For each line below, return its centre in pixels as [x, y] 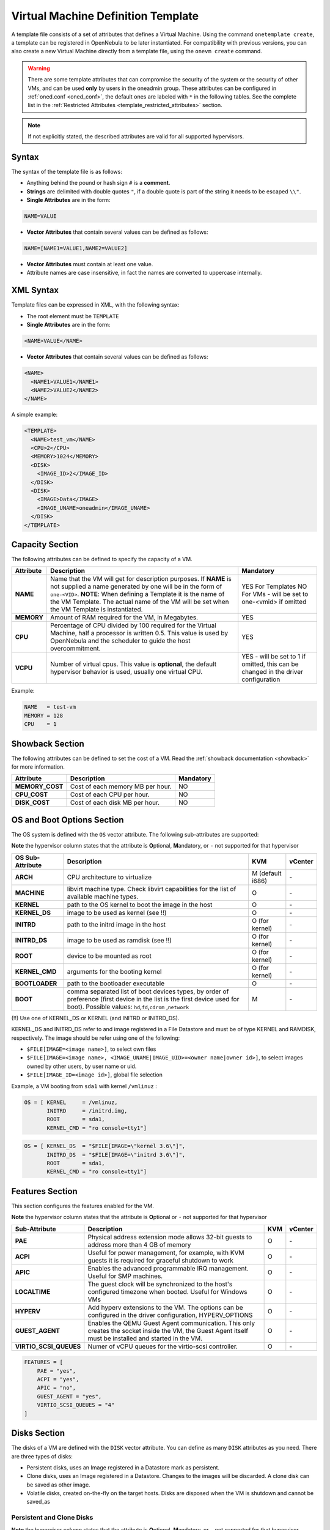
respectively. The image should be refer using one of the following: [96, 1038]
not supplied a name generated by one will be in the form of [136, 586]
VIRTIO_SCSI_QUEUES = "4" [76, 1405]
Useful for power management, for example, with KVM [166, 1253]
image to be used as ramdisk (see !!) [119, 940]
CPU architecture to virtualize [109, 877]
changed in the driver [273, 672]
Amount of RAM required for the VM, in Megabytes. [124, 618]
